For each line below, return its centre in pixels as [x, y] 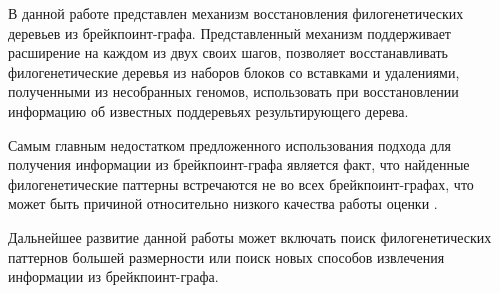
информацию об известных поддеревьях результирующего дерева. [208, 110]
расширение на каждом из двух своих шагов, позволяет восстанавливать [228, 52]
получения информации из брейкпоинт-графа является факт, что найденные [239, 164]
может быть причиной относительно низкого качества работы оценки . [223, 203]
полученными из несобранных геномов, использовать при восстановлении [233, 91]
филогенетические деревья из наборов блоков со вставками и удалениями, [234, 71]
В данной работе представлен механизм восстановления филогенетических [236, 13]
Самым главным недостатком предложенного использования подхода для [229, 144]
